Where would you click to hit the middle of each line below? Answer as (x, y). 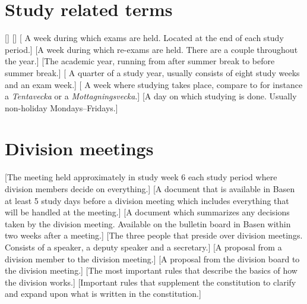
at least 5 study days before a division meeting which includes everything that (147, 200)
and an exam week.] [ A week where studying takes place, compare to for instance (154, 84)
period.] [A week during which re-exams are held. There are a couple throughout (151, 49)
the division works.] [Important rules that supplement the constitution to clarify (151, 282)
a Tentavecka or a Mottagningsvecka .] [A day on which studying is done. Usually (151, 96)
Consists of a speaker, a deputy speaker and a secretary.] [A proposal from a (143, 247)
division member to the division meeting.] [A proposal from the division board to (152, 258)
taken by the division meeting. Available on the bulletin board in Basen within (148, 223)
